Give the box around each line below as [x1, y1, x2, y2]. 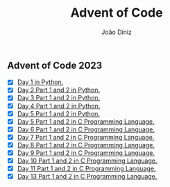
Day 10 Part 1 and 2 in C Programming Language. [17, 156, 158, 165]
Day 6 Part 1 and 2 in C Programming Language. [17, 125, 155, 133]
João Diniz [101, 28, 132, 36]
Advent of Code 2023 [7, 59, 103, 71]
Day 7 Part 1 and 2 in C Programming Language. [17, 133, 155, 141]
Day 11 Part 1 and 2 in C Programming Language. [17, 165, 156, 173]
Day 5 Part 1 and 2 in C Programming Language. [17, 117, 155, 126]
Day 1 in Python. [17, 78, 64, 86]
